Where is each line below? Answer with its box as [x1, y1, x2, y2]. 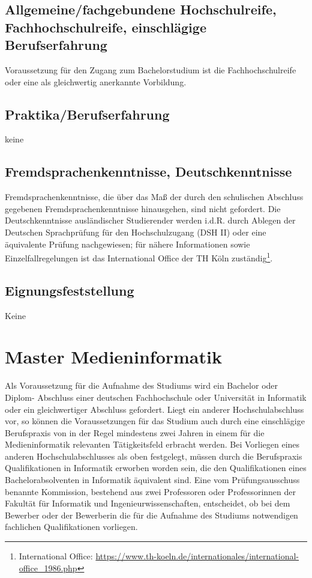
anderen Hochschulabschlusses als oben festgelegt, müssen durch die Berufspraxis [5, 449, 302, 462]
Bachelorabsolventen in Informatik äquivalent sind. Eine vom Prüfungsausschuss [5, 473, 300, 486]
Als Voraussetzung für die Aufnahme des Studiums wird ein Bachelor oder [5, 379, 278, 392]
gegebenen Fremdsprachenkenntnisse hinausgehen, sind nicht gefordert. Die [5, 202, 281, 214]
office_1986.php [19, 561, 77, 574]
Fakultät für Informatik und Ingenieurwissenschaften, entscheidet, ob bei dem [5, 497, 290, 510]
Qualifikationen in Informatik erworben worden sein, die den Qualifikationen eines [5, 461, 307, 474]
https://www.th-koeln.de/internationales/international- [95, 550, 299, 562]
